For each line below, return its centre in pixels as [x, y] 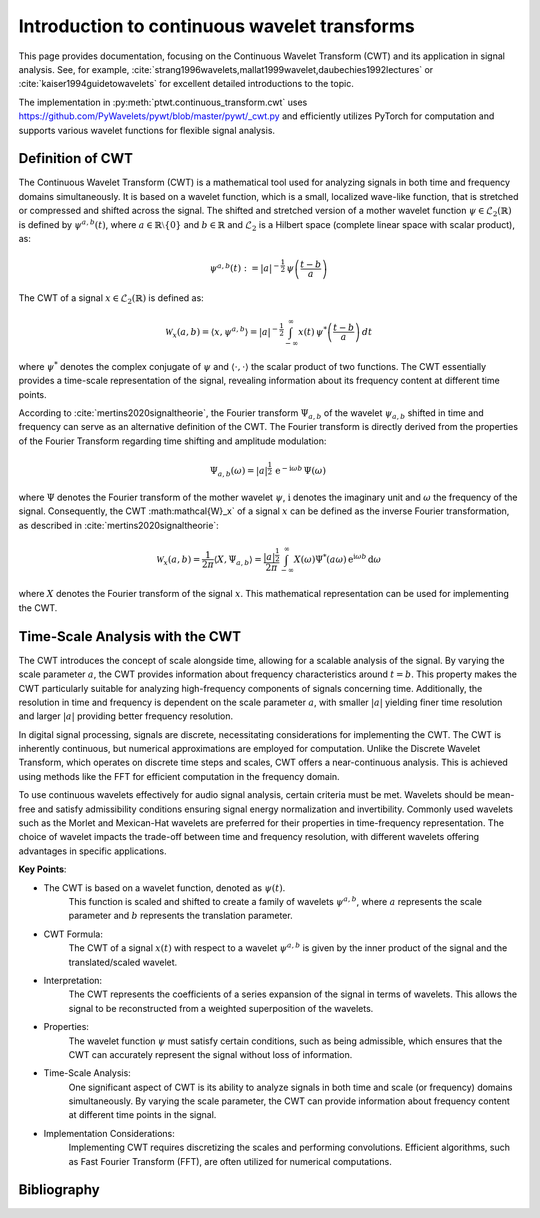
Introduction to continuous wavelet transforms [216, 26]
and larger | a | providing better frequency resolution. [126, 716]
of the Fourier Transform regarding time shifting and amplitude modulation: [172, 441]
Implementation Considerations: [109, 1133]
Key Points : [42, 869]
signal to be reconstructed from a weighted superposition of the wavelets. [221, 1008]
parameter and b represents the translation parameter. [181, 916]
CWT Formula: [73, 934]
